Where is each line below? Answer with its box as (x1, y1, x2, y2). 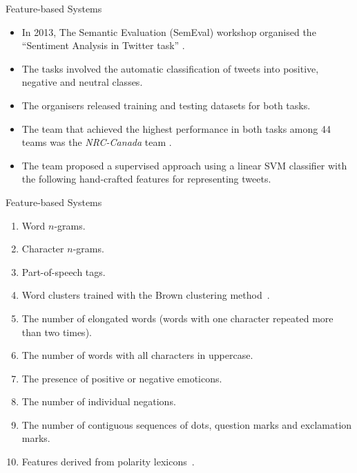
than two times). (21, 324, 92, 339)
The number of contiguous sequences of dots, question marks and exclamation (21, 417, 352, 432)
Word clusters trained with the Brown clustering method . (21, 288, 270, 302)
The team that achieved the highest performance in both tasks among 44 (21, 121, 331, 136)
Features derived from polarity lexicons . (21, 454, 195, 469)
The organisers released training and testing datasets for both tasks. (21, 98, 311, 112)
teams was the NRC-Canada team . (21, 135, 172, 149)
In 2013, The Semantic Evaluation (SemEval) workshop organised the (21, 24, 316, 39)
